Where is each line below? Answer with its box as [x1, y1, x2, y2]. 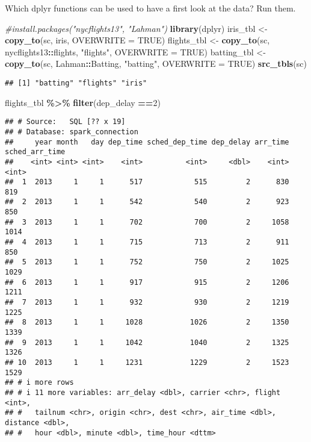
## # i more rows [5, 378, 74, 387]
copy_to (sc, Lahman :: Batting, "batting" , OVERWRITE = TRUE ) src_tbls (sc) [5, 57, 307, 70]
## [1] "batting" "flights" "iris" [5, 78, 147, 87]
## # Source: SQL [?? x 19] [5, 117, 126, 126]
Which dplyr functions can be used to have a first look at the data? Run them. [5, 2, 296, 14]
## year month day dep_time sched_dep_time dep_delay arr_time [5, 137, 289, 146]
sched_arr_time [5, 148, 66, 157]
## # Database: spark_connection [5, 127, 138, 136]
